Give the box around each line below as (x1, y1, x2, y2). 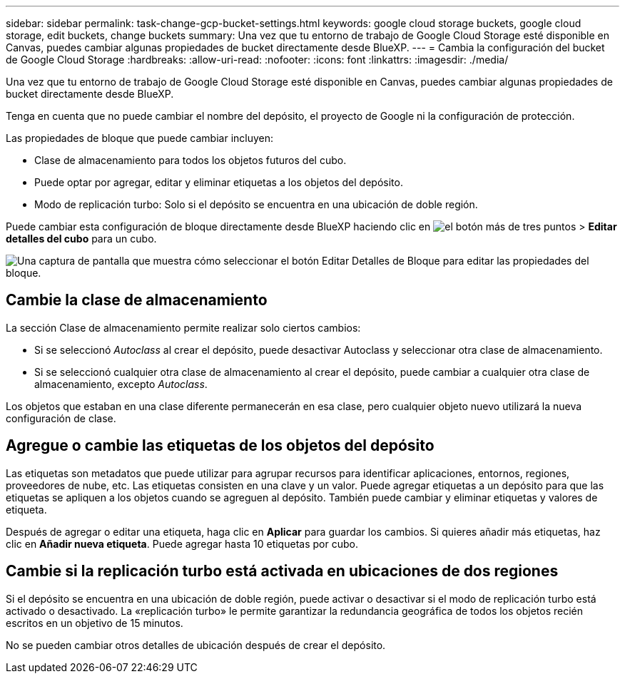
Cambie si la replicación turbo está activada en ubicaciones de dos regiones (6, 562, 559, 581)
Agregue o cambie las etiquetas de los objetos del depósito (6, 436, 435, 455)
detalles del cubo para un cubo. (6, 233, 157, 245)
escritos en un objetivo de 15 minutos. (6, 616, 183, 629)
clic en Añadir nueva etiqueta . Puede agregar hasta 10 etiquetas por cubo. (6, 537, 358, 550)
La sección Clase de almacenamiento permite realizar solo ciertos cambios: (6, 321, 361, 334)
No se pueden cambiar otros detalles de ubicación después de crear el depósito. (6, 638, 386, 651)
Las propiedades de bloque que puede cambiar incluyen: (6, 132, 274, 144)
